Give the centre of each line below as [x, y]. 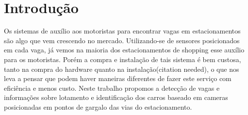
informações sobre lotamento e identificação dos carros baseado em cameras [116, 97]
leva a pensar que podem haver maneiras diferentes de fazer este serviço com [118, 78]
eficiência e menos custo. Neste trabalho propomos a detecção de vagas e [112, 88]
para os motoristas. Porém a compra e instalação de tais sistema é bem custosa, [123, 59]
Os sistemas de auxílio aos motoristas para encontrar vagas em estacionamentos [122, 31]
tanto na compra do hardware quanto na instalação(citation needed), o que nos [122, 69]
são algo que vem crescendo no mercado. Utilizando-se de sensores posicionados [122, 40]
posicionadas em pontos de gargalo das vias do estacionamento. [98, 107]
